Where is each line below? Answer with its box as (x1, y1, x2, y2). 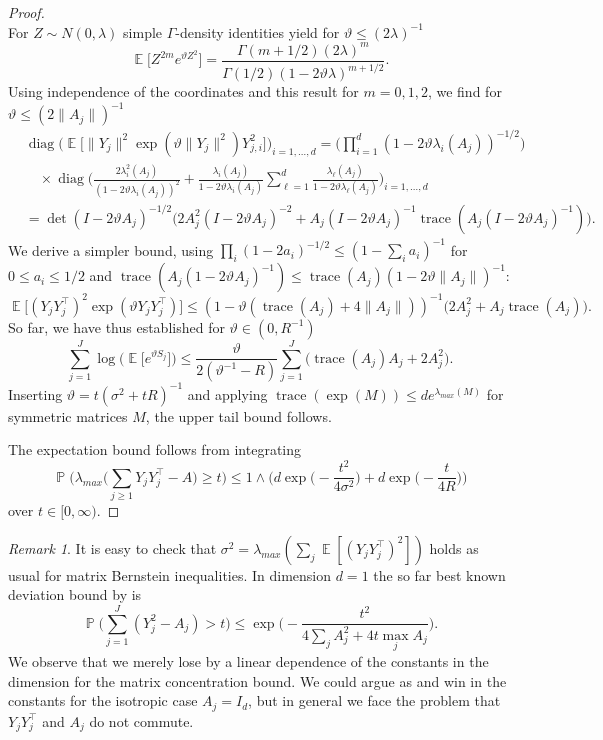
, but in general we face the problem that (248, 690, 501, 711)
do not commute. (89, 710, 194, 731)
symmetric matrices (8, 405, 128, 426)
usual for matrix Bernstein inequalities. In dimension (8, 564, 332, 585)
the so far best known (373, 564, 506, 585)
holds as (429, 537, 479, 558)
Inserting (8, 383, 63, 404)
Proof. (8, 2, 45, 22)
